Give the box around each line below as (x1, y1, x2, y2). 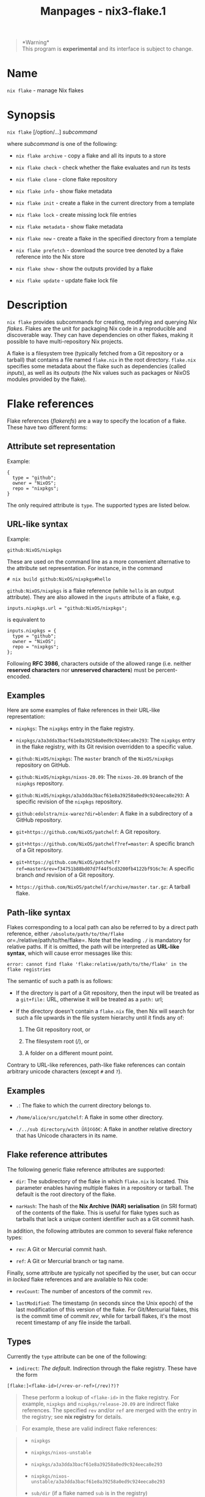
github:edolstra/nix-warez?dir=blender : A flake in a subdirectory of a (15, 810, 193, 817)
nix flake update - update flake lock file (15, 277, 118, 285)
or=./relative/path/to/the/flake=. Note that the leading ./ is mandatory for (7, 937, 191, 944)
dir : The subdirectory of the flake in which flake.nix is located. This (15, 1177, 189, 1185)
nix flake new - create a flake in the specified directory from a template (15, 235, 197, 242)
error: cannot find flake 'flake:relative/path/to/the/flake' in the (7, 962, 188, 968)
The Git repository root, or (24, 1026, 91, 1033)
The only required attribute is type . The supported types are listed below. (7, 501, 191, 509)
